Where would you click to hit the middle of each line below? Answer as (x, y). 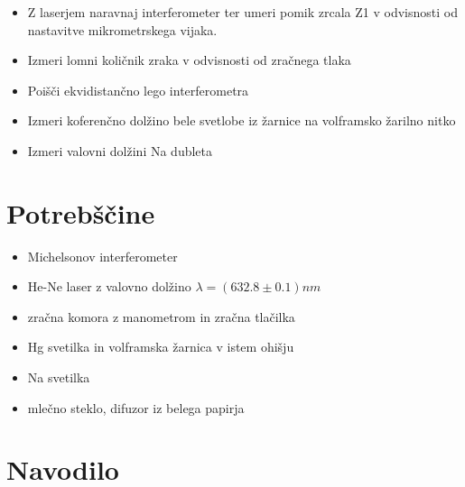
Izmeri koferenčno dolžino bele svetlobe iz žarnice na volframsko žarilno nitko (242, 120)
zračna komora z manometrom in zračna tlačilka (161, 316)
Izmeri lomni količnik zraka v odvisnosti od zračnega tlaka (189, 60)
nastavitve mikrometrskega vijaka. (122, 29)
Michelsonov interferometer (102, 256)
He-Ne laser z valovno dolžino (109, 286)
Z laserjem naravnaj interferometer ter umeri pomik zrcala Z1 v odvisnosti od (242, 12)
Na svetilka (59, 377)
